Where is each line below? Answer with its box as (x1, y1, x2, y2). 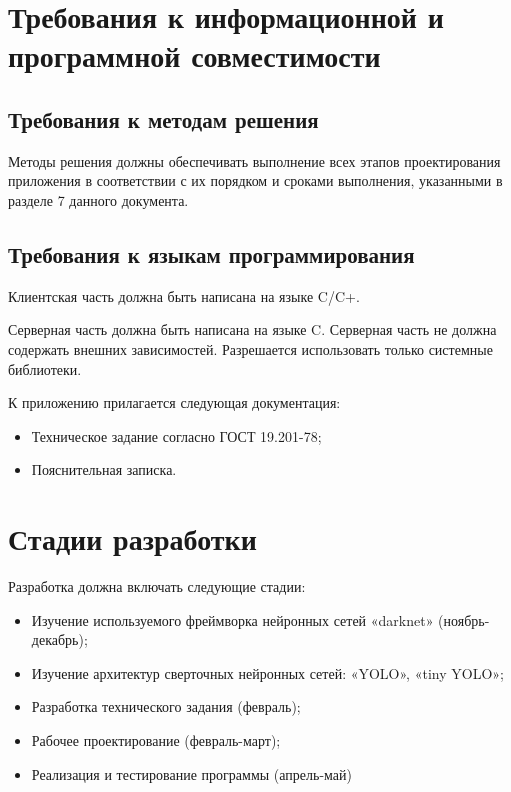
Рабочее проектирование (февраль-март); (31, 730, 281, 750)
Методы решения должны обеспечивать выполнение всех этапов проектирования (8, 150, 501, 171)
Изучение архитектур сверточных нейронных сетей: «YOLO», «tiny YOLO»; (31, 662, 504, 683)
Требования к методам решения (8, 103, 319, 134)
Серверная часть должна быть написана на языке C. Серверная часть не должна (8, 319, 497, 340)
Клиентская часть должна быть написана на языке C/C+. (8, 285, 360, 306)
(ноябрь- (438, 609, 490, 630)
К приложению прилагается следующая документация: (8, 392, 341, 413)
